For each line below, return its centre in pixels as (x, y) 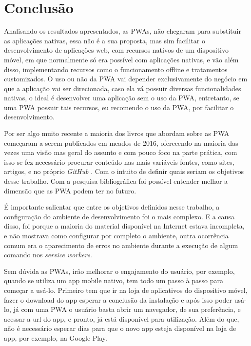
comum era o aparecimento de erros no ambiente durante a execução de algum (121, 245)
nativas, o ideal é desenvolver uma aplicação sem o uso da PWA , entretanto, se (122, 98)
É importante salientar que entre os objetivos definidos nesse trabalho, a (112, 207)
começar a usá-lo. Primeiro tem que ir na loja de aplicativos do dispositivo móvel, (126, 290)
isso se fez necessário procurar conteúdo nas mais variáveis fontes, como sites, (119, 162)
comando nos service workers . (48, 255)
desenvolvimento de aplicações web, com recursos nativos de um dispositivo (116, 50)
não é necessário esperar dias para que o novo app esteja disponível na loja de (120, 328)
